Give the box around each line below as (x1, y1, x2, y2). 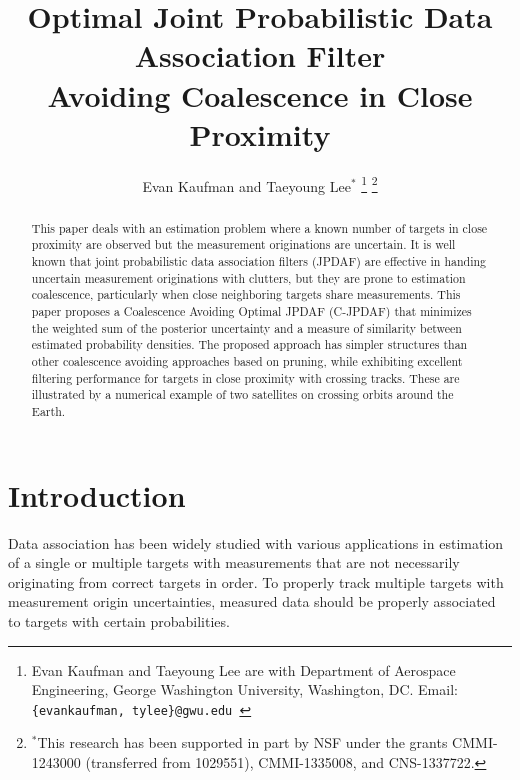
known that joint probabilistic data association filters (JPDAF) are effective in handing (31, 253, 487, 270)
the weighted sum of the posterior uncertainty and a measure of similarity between (31, 319, 462, 336)
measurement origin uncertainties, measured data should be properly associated (8, 591, 496, 612)
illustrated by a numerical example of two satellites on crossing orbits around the (31, 386, 454, 403)
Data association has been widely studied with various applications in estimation (8, 532, 504, 553)
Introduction (8, 474, 186, 515)
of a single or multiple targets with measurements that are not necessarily (8, 552, 460, 573)
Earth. (31, 402, 66, 419)
